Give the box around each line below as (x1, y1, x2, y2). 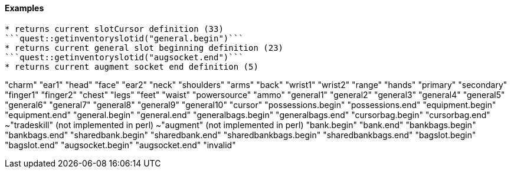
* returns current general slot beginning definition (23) (5, 43, 284, 53)
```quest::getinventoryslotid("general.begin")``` (5, 33, 244, 43)
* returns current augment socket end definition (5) (5, 61, 258, 71)
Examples (5, 3, 44, 13)
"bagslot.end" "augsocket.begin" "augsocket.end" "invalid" (5, 139, 236, 150)
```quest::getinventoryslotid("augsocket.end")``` (5, 52, 244, 62)
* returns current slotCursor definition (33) (5, 24, 224, 34)
